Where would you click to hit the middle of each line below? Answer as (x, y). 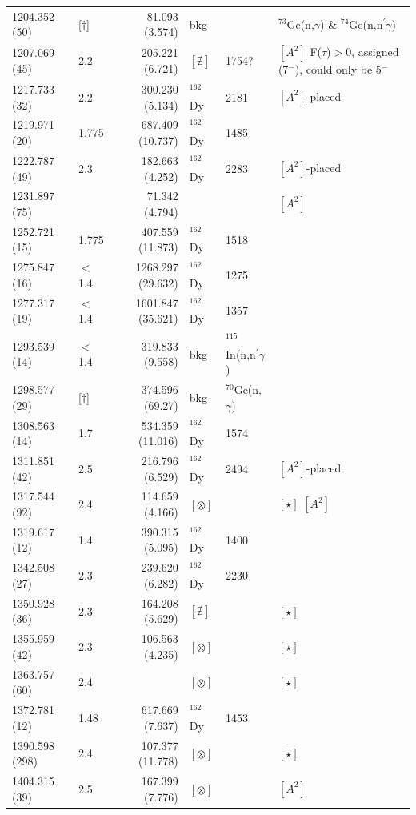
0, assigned (372, 52)
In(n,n (241, 353)
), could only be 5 (338, 69)
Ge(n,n (366, 24)
